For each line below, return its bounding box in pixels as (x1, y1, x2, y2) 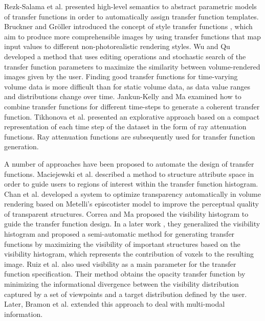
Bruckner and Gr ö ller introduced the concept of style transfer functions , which (4, 21, 253, 32)
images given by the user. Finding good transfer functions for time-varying (4, 71, 238, 82)
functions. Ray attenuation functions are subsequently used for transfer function (4, 131, 255, 142)
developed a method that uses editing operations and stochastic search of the (4, 51, 246, 61)
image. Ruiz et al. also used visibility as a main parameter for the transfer (4, 258, 236, 269)
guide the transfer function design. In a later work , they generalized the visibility (4, 218, 260, 229)
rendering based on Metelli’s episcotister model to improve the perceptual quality (4, 198, 259, 209)
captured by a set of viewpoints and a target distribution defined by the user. (4, 288, 247, 299)
